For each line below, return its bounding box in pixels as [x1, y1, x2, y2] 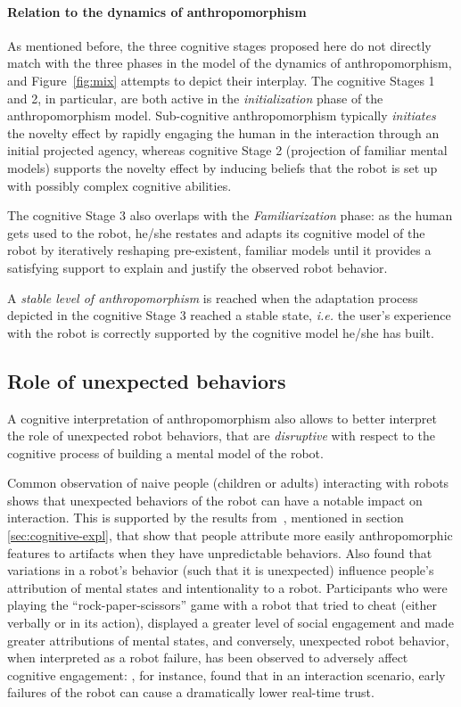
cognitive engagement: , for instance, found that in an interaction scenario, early [7, 665, 446, 684]
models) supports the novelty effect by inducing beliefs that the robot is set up [7, 158, 438, 177]
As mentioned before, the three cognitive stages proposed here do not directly [7, 36, 432, 54]
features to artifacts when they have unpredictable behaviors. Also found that [7, 543, 432, 562]
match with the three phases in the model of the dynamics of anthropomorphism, [7, 53, 452, 72]
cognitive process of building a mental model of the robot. [7, 443, 324, 462]
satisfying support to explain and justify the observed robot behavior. [7, 258, 388, 276]
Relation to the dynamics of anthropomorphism [7, 2, 307, 21]
